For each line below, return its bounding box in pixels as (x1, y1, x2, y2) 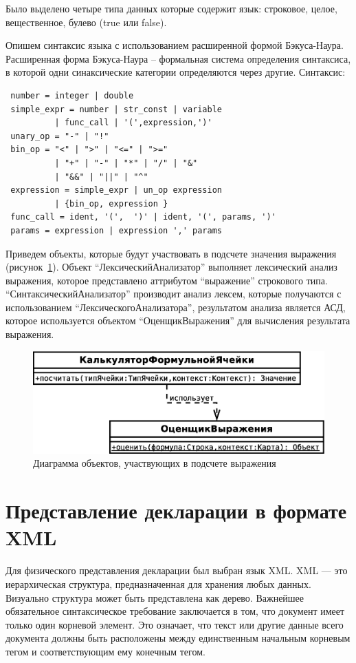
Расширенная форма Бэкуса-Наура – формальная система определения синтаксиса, (5, 51, 351, 65)
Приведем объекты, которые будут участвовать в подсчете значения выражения (5, 246, 337, 260)
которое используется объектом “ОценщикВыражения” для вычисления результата (5, 313, 351, 328)
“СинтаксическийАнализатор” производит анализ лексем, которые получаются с (5, 286, 342, 301)
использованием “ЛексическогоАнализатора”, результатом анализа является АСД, (5, 299, 346, 314)
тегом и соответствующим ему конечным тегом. (5, 644, 205, 658)
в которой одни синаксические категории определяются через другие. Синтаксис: (5, 65, 346, 79)
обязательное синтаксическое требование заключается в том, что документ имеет (5, 604, 345, 618)
